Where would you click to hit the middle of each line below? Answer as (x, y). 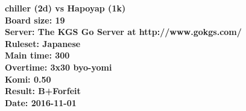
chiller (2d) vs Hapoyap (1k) (65, 8)
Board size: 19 (35, 20)
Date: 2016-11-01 (41, 102)
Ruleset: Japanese (43, 43)
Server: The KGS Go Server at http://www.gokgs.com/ (123, 32)
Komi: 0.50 (28, 79)
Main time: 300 (37, 55)
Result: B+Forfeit (43, 91)
